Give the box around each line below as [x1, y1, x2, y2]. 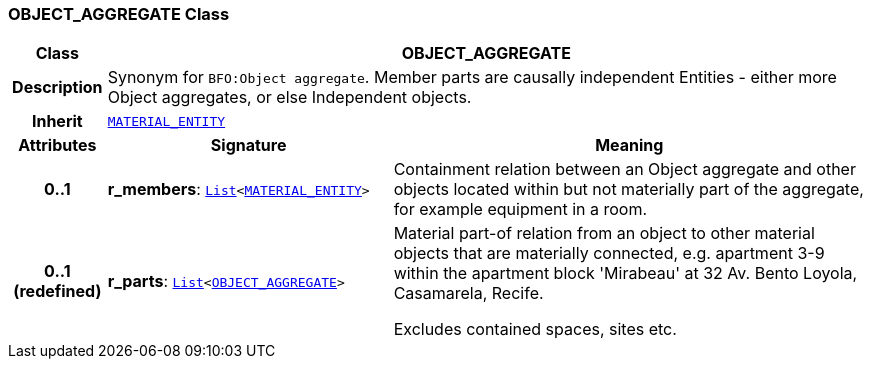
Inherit [31, 111, 83, 132]
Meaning [595, 135, 664, 156]
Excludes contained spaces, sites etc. [393, 319, 677, 340]
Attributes [18, 135, 97, 156]
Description [12, 77, 103, 98]
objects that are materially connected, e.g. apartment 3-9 [393, 243, 825, 264]
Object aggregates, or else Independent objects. [107, 87, 472, 108]
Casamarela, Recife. [393, 283, 544, 304]
